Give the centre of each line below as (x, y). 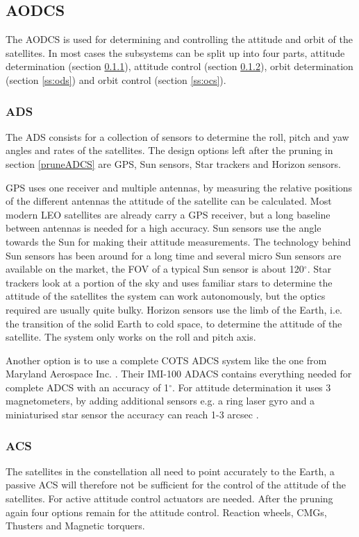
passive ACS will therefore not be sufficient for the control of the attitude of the (176, 485)
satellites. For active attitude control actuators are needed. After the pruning (169, 498)
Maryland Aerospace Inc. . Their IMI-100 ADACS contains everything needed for (179, 374)
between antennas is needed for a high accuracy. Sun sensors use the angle (164, 228)
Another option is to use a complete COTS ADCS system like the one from (166, 360)
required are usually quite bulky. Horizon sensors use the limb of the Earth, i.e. (174, 309)
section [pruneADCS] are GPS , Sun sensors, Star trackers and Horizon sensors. (173, 163)
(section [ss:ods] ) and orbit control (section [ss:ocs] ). (116, 79)
